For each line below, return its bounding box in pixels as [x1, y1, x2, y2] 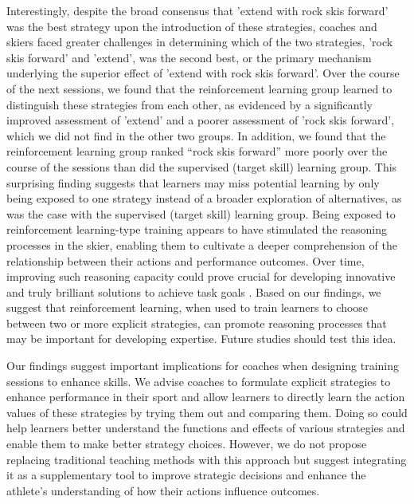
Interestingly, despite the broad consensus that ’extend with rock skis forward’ [6, 2, 389, 18]
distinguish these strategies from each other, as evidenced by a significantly [6, 96, 373, 112]
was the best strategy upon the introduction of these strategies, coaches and [6, 18, 377, 34]
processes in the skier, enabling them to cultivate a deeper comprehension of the [6, 236, 397, 253]
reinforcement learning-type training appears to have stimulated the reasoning [6, 221, 388, 238]
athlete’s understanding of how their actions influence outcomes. [6, 482, 320, 498]
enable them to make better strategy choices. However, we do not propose [6, 435, 367, 452]
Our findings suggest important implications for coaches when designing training [6, 357, 399, 374]
